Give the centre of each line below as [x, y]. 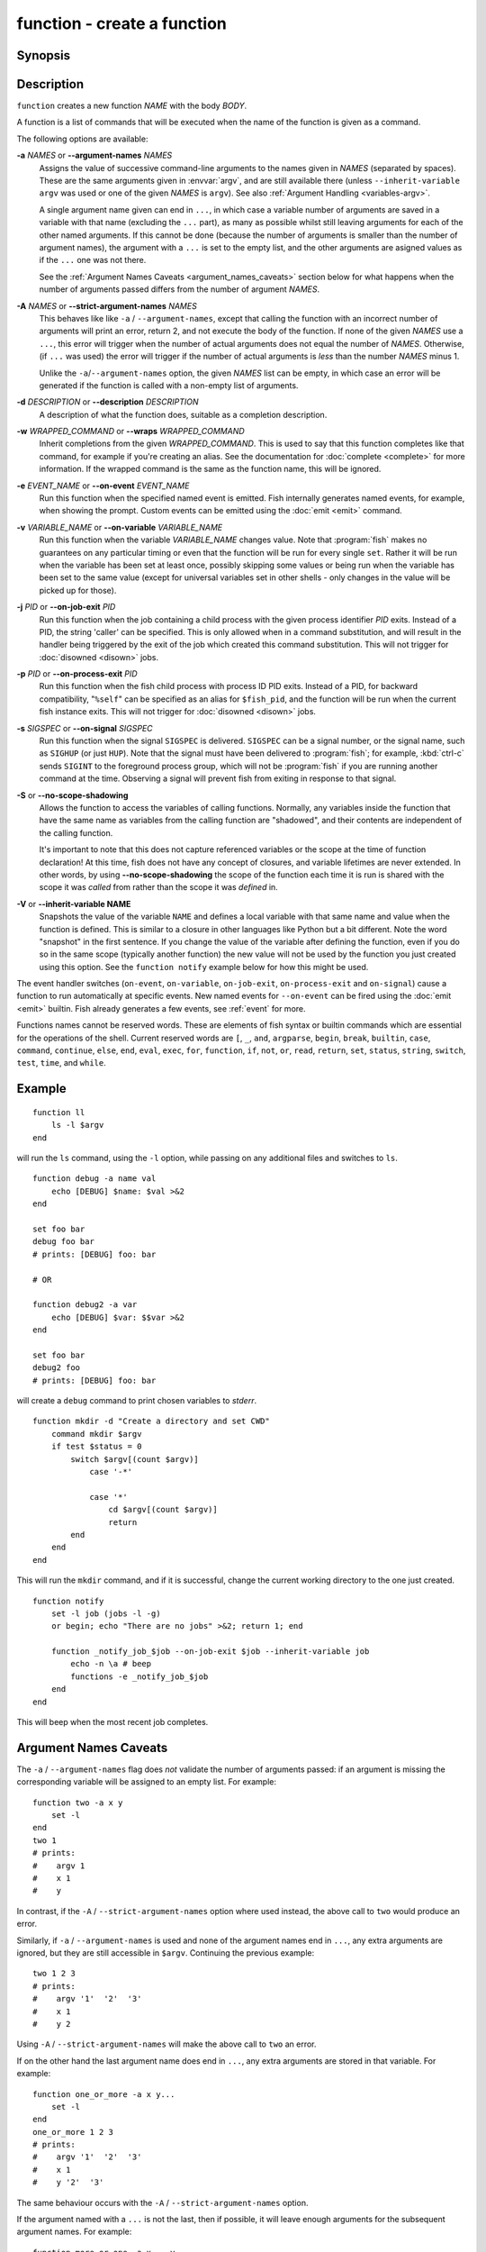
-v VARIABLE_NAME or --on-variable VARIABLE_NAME [120, 527]
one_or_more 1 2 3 [73, 2132]
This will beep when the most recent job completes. [112, 1722]
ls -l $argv [77, 1125]
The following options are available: [82, 139]
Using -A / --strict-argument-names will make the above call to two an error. [166, 2044]
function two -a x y [78, 1803]
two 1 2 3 [54, 1974]
